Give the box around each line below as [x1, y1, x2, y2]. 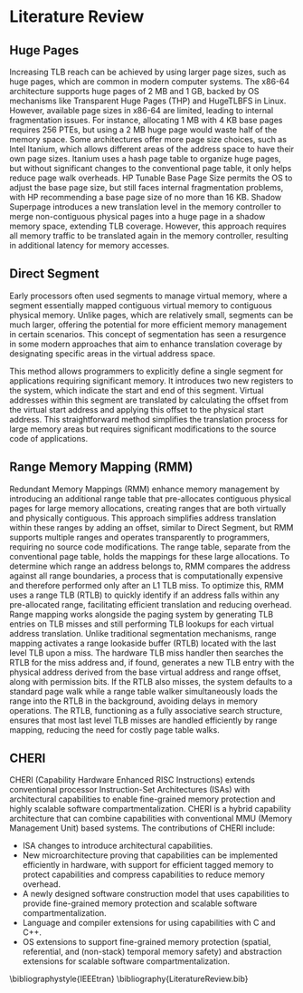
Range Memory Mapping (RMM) [9, 460, 194, 475]
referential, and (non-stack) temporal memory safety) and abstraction [22, 946, 282, 958]
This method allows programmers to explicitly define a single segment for [9, 365, 284, 376]
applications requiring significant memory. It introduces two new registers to [9, 375, 294, 386]
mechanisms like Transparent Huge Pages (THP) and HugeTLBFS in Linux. [9, 95, 287, 106]
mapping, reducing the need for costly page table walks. [9, 724, 220, 735]
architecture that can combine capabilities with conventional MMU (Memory [9, 813, 292, 824]
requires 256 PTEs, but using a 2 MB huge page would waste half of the [9, 124, 278, 135]
